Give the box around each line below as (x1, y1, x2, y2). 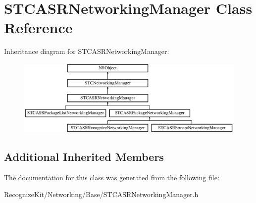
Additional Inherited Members (4, 149, 164, 164)
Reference (4, 17, 73, 38)
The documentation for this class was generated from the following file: (4, 172, 219, 183)
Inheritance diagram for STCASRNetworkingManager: (4, 46, 169, 56)
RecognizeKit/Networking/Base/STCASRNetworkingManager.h (4, 189, 199, 199)
